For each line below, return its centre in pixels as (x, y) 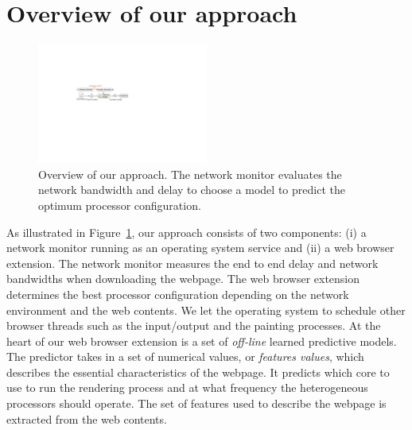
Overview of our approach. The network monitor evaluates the (190, 174)
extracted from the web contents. (87, 418)
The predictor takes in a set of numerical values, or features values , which (185, 356)
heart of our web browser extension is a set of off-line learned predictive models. (202, 341)
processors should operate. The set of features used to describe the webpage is (196, 403)
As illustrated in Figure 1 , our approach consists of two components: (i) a (187, 232)
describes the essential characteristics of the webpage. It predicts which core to (198, 372)
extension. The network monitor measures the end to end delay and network (192, 263)
